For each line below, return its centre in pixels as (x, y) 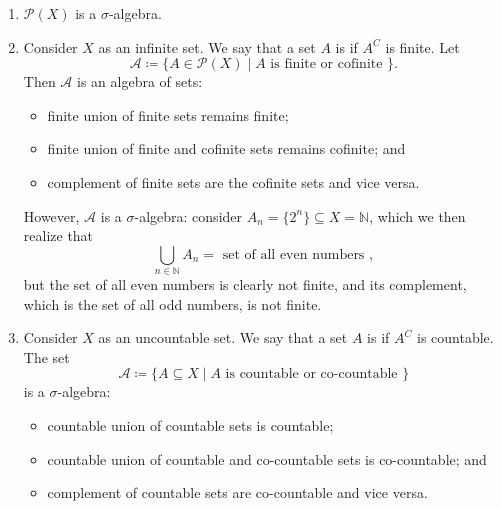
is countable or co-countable (311, 374)
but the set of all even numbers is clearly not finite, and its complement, (245, 284)
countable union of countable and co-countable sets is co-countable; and (267, 458)
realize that (58, 235)
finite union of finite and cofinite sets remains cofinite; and (226, 148)
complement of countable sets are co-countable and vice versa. (237, 492)
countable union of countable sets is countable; (190, 425)
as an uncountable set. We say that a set (223, 337)
